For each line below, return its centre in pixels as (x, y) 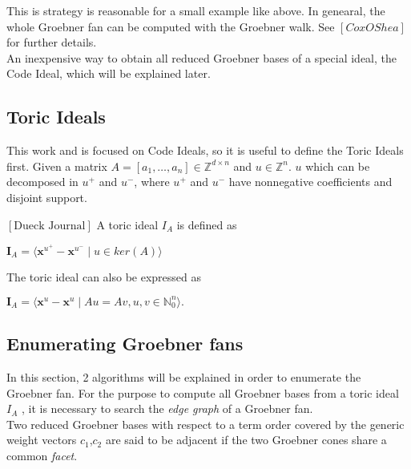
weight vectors (42, 440)
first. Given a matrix (57, 166)
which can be (338, 166)
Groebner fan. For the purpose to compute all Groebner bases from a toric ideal (203, 392)
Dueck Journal (50, 226)
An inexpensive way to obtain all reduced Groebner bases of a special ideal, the (202, 57)
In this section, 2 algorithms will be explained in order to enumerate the (184, 377)
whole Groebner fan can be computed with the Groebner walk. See (171, 26)
